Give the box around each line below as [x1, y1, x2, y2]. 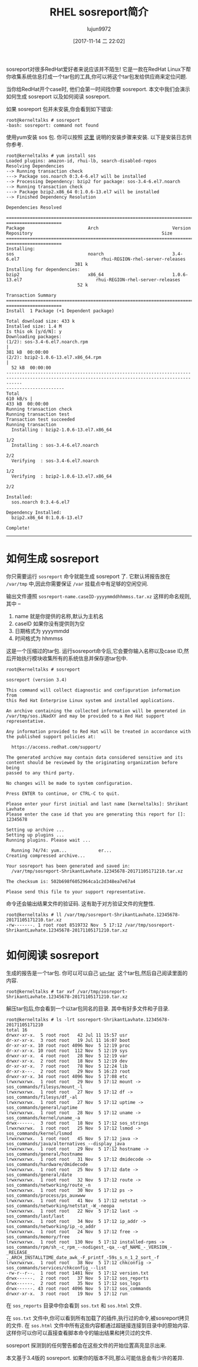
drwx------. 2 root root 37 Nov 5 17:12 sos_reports [6, 1275, 149, 1281]
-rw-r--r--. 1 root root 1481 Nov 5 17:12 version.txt [6, 1270, 149, 1276]
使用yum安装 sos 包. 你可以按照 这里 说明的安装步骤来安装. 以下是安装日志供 [6, 134, 192, 141]
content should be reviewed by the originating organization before [6, 759, 178, 765]
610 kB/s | [6, 395, 33, 402]
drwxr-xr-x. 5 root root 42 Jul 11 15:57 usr [6, 1032, 128, 1038]
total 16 [6, 1027, 28, 1033]
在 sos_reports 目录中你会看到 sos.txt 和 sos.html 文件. [6, 1301, 142, 1309]
